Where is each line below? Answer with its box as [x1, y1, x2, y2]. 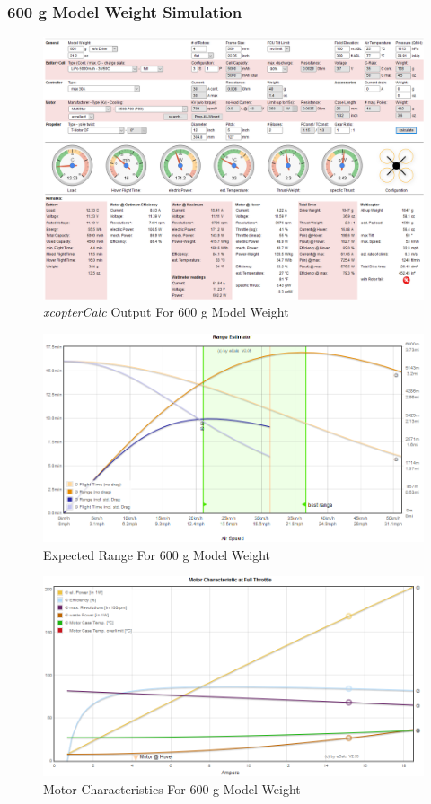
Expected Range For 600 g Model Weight [43, 545, 271, 564]
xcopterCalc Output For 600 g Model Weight [43, 302, 289, 321]
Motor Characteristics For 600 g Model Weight [43, 779, 301, 798]
